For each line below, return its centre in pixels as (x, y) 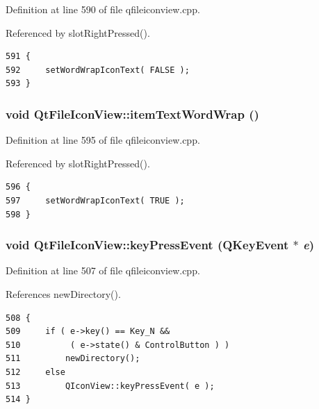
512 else (35, 372)
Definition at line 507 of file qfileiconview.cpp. (103, 270)
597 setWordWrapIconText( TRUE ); (95, 200)
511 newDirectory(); (73, 359)
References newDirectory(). (63, 293)
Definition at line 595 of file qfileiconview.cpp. (103, 140)
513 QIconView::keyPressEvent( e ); (110, 386)
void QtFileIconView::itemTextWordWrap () (132, 114)
